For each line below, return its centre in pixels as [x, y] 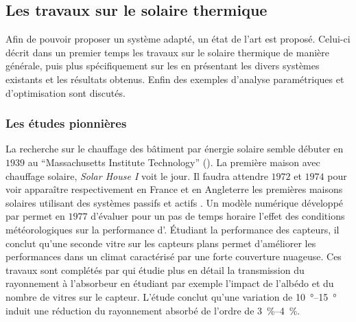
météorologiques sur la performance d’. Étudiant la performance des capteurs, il [173, 229]
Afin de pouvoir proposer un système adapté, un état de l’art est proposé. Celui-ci [178, 39]
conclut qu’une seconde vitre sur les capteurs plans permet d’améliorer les [161, 243]
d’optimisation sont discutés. [66, 92]
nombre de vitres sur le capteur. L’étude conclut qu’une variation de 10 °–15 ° [171, 296]
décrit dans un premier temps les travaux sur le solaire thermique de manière [167, 52]
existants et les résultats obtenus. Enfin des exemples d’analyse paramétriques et [175, 79]
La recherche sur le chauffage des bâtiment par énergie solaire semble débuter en [175, 149]
